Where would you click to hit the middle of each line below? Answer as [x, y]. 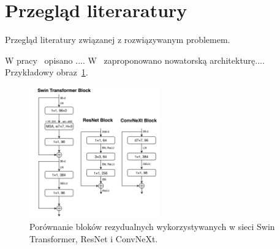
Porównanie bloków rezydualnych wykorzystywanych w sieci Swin [152, 227]
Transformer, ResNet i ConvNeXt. [94, 239]
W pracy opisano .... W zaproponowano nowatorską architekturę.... [135, 60]
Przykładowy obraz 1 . [47, 72]
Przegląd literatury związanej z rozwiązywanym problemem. [118, 40]
